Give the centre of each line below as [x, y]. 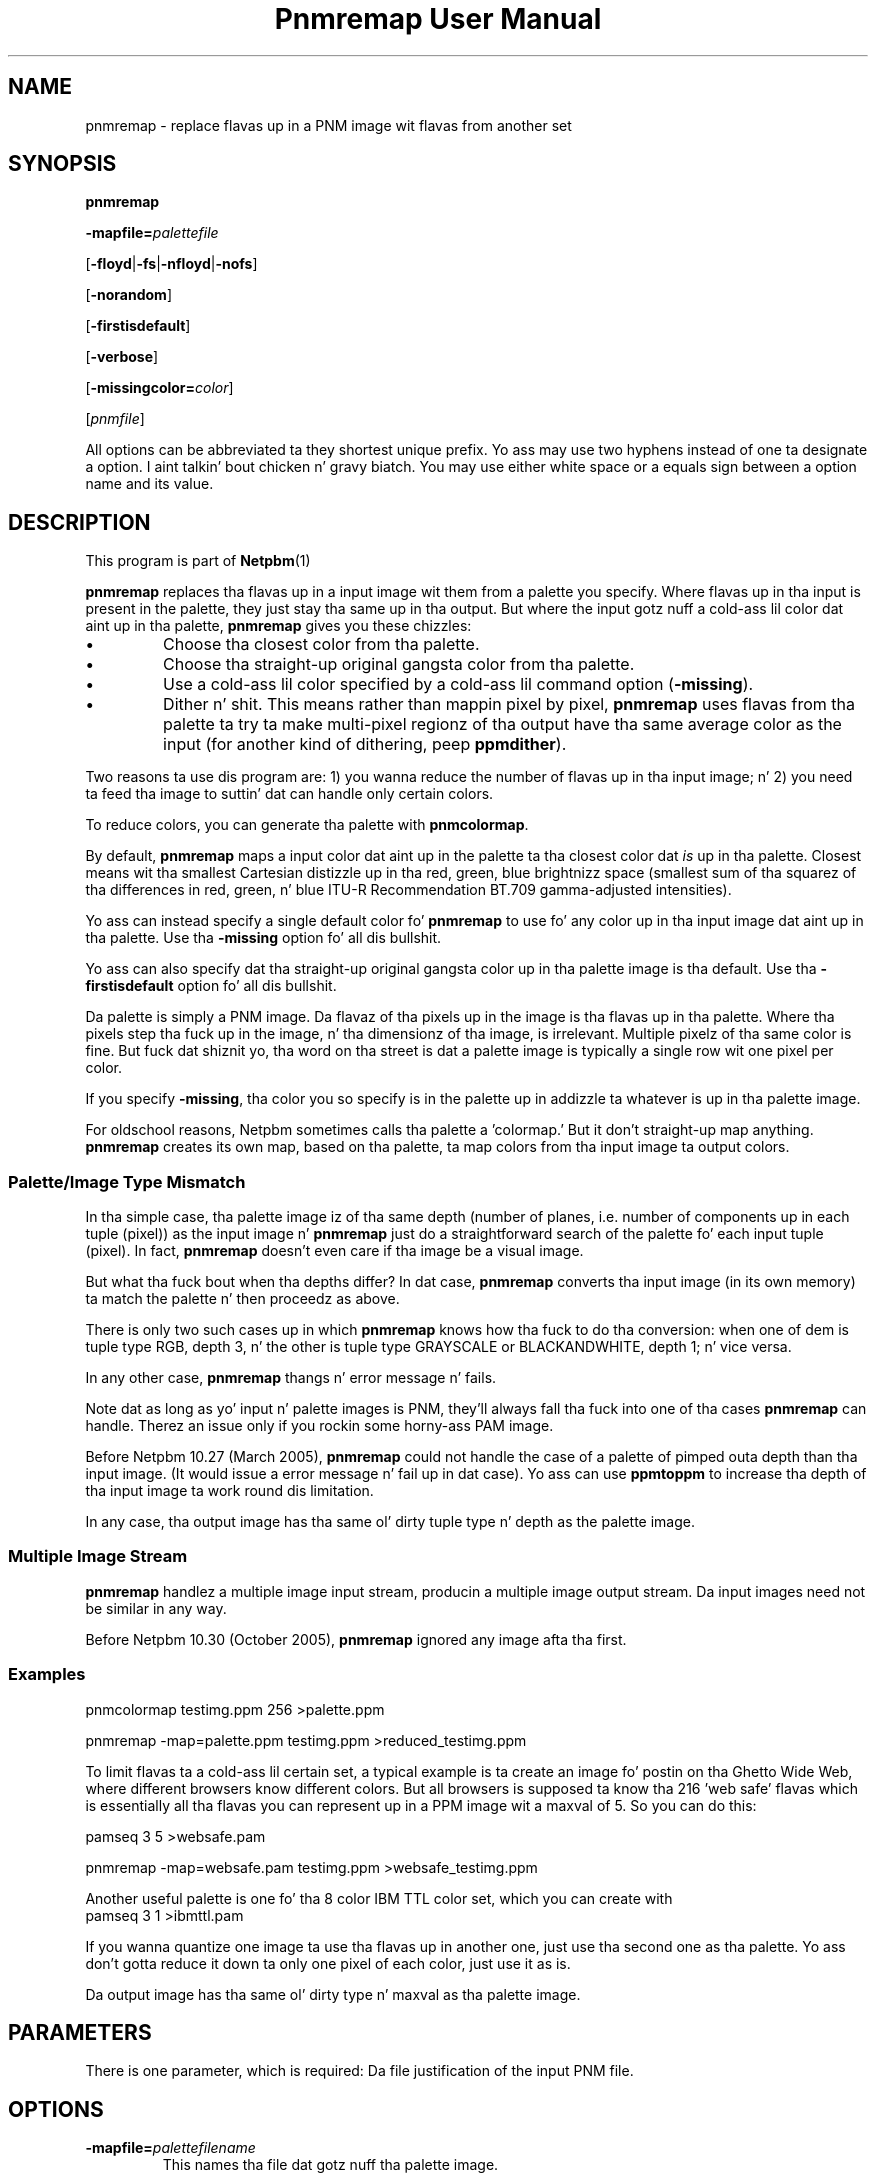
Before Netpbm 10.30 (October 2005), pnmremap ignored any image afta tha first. [356, 1639]
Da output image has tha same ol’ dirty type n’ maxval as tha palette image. [333, 1994]
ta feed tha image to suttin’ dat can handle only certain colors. [289, 794]
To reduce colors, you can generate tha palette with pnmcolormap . [307, 825]
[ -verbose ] [122, 357]
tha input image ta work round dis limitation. [229, 1491]
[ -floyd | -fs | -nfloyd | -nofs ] [171, 264]
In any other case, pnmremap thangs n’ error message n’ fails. [291, 1378]
